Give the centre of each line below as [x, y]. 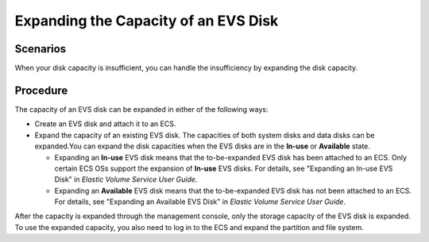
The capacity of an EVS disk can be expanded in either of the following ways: [142, 109]
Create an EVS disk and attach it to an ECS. [105, 124]
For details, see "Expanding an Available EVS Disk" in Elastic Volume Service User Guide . [200, 202]
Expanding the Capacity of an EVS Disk [147, 21]
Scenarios [41, 49]
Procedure [41, 90]
